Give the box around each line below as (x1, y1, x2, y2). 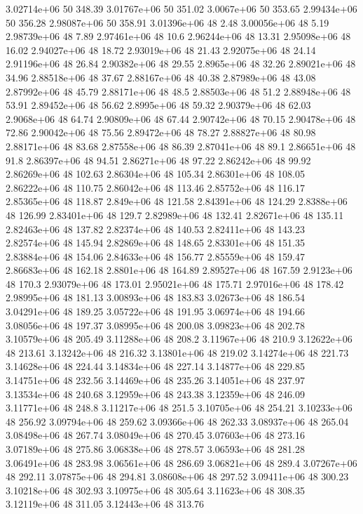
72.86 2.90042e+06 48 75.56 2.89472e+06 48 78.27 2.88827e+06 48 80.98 (6, 125, 316, 140)
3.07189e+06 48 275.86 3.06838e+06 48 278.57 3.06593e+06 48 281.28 (6, 442, 305, 456)
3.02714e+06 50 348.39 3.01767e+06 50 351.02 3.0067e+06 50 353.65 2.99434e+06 (6, 1, 357, 15)
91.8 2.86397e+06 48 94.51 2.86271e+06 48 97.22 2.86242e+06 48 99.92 (6, 152, 311, 167)
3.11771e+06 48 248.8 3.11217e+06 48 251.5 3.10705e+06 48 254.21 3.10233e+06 (6, 400, 352, 415)
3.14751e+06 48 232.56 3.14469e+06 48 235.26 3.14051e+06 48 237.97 (6, 373, 305, 388)
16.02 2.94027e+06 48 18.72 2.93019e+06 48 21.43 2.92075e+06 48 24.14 (6, 42, 316, 57)
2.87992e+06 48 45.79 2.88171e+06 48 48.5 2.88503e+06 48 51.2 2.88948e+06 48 (6, 84, 351, 98)
